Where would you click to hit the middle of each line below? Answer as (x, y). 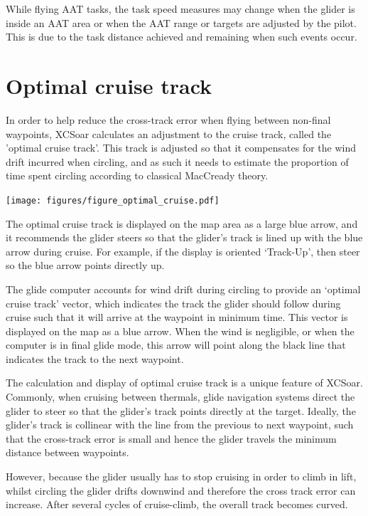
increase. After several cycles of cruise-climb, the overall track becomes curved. (177, 504)
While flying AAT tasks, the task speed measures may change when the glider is (180, 9)
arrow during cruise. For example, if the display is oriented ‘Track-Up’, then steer (183, 251)
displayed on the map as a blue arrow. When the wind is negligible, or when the (180, 331)
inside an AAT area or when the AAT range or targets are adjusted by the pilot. (181, 22)
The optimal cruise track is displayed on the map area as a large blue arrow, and (182, 223)
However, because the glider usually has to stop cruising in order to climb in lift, (181, 476)
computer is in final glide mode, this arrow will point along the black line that (176, 345)
